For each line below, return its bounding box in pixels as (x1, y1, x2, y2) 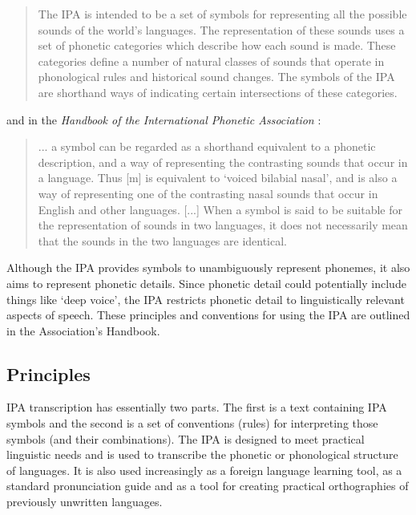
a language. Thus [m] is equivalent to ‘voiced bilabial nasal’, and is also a (38, 169, 398, 186)
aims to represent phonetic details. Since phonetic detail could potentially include (6, 274, 406, 291)
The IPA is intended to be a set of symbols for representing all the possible (38, 6, 407, 22)
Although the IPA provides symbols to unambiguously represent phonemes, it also (6, 259, 410, 276)
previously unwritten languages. (6, 493, 163, 510)
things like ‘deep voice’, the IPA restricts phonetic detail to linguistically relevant (6, 290, 405, 307)
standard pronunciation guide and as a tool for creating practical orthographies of (6, 477, 409, 494)
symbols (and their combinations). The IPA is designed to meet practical (6, 430, 365, 447)
